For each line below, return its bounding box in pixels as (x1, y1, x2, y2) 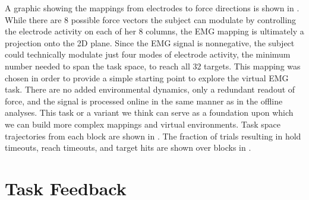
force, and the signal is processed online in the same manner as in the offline (5, 94, 283, 107)
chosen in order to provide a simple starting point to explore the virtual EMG (5, 71, 289, 84)
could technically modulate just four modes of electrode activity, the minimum (5, 48, 291, 61)
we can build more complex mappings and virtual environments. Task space (5, 118, 280, 130)
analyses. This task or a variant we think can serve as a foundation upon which (5, 106, 294, 119)
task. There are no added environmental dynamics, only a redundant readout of (5, 83, 295, 96)
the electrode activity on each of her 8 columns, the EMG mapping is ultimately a (5, 25, 304, 37)
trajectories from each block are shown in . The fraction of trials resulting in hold (5, 129, 301, 142)
